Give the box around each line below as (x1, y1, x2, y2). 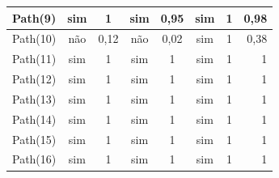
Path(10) (12, 30, 57, 47)
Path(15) (12, 130, 57, 147)
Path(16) (12, 150, 57, 167)
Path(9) (12, 9, 57, 26)
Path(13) (12, 90, 57, 107)
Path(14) (12, 110, 57, 127)
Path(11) (12, 50, 57, 67)
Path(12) (12, 70, 57, 87)
